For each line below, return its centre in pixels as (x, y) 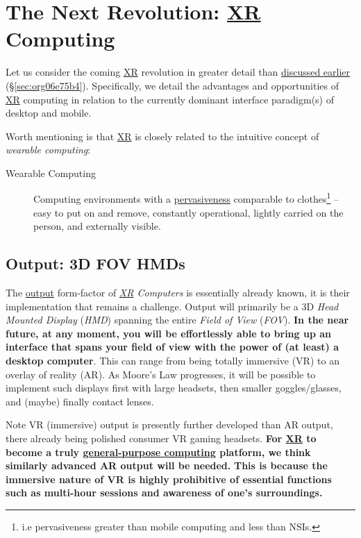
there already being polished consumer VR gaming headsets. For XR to (161, 438)
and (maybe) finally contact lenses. (80, 401)
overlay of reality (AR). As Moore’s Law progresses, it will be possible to (161, 374)
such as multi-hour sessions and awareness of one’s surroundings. (164, 493)
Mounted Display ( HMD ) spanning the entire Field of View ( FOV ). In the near (177, 320)
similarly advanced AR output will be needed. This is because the (167, 465)
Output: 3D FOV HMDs (95, 263)
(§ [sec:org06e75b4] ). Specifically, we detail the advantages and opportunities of (173, 85)
